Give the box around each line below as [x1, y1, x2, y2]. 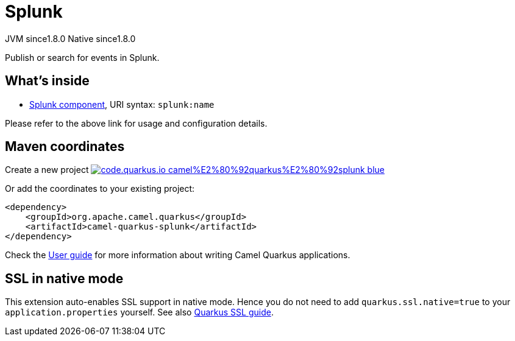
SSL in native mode [5, 270, 124, 286]
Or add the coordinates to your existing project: [5, 183, 195, 194]
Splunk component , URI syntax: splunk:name [29, 99, 215, 110]
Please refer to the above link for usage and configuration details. [5, 118, 268, 128]
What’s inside [5, 73, 90, 89]
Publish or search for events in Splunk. [5, 52, 160, 63]
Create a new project [5, 164, 89, 175]
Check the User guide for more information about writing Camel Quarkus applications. [5, 250, 350, 261]
